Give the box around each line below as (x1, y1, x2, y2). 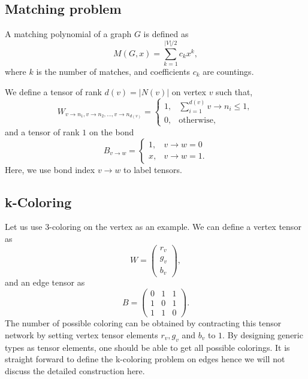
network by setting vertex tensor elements (5, 328, 158, 341)
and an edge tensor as (5, 276, 85, 289)
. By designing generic (222, 328, 303, 341)
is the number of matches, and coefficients (36, 65, 190, 77)
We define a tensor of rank (5, 85, 102, 98)
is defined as (143, 28, 189, 40)
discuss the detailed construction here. (5, 364, 145, 377)
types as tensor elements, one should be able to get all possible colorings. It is (5, 341, 290, 353)
